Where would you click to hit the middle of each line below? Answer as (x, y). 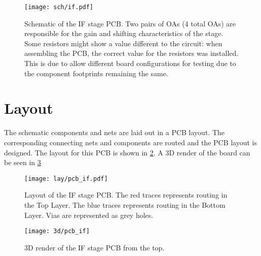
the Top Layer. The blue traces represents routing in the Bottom (125, 204)
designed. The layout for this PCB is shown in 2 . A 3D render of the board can (127, 152)
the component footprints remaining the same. (96, 73)
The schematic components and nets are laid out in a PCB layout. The (115, 132)
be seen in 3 (23, 162)
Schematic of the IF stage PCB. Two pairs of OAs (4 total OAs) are (130, 23)
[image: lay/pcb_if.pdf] (66, 179)
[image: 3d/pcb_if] (57, 231)
